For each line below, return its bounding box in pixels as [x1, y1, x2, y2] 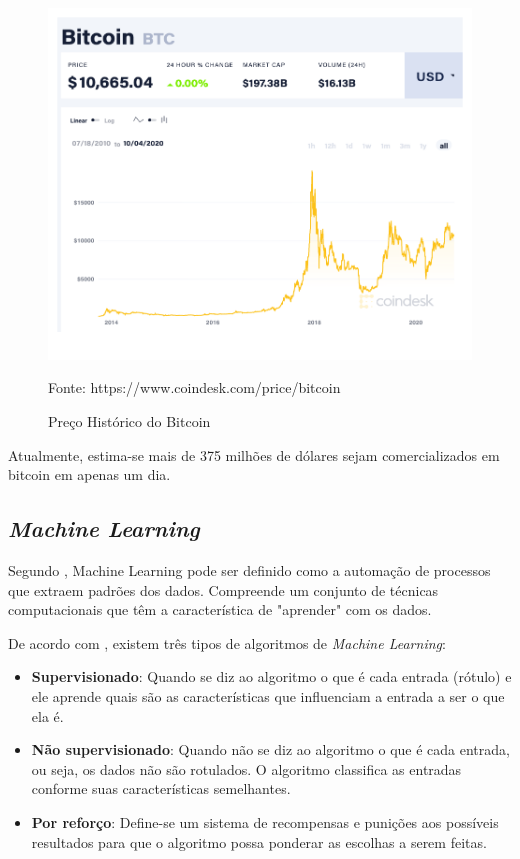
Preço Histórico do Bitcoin [48, 411, 211, 432]
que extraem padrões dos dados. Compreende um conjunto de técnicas [8, 579, 439, 600]
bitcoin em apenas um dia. [8, 464, 171, 485]
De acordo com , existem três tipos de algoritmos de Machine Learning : [8, 632, 446, 653]
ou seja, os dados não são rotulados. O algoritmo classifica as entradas [31, 758, 462, 779]
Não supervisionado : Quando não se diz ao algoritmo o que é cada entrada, [31, 739, 510, 760]
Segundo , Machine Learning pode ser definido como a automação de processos [8, 560, 491, 581]
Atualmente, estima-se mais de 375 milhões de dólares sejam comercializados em [8, 444, 500, 465]
